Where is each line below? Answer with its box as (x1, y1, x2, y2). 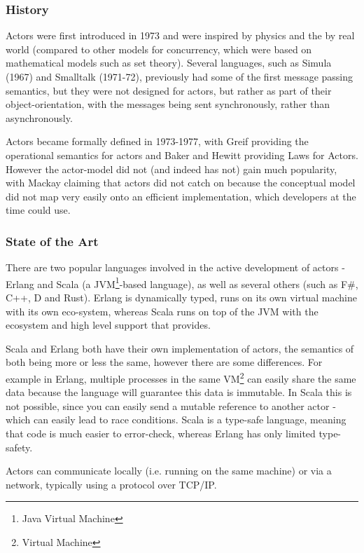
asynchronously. (6, 110, 73, 125)
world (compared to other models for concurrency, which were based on (6, 41, 312, 56)
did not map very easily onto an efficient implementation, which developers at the (6, 189, 356, 203)
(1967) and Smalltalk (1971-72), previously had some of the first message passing (6, 69, 353, 83)
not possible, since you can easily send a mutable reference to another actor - (6, 398, 336, 413)
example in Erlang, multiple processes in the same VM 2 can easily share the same (6, 369, 356, 385)
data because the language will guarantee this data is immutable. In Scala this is (6, 385, 352, 400)
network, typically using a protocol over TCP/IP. (6, 477, 217, 491)
